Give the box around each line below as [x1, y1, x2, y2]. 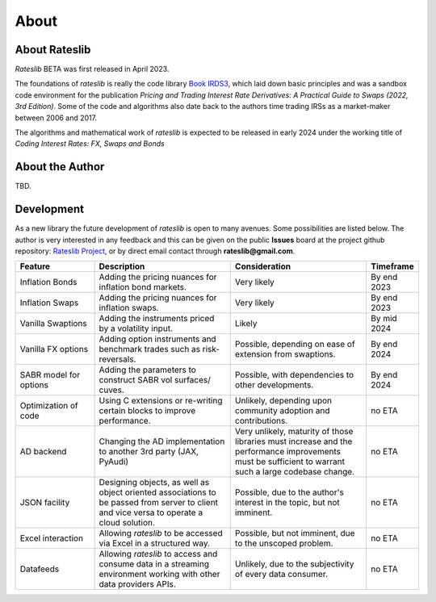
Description [99, 261, 145, 272]
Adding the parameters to [99, 364, 197, 375]
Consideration [234, 261, 291, 272]
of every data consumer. [234, 569, 329, 580]
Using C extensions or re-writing [99, 395, 223, 407]
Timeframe [371, 261, 415, 272]
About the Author [15, 160, 105, 173]
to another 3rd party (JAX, [99, 446, 199, 458]
